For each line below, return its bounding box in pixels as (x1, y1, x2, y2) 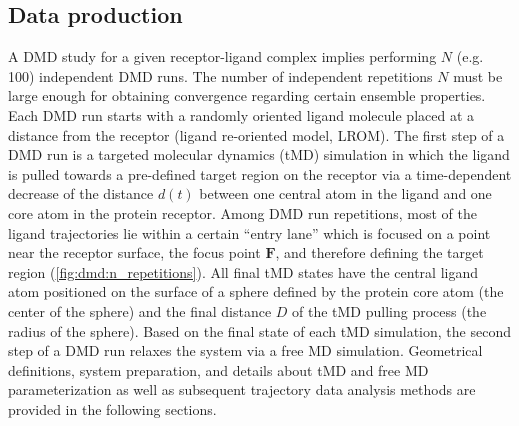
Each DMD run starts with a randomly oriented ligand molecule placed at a (8, 104, 475, 125)
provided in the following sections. (8, 398, 217, 419)
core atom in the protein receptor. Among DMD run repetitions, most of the (8, 202, 477, 223)
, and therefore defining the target (275, 242, 484, 263)
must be (453, 65, 503, 86)
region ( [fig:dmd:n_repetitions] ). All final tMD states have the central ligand (8, 261, 478, 282)
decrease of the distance (8, 183, 154, 204)
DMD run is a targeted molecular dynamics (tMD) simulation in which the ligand (8, 144, 510, 165)
